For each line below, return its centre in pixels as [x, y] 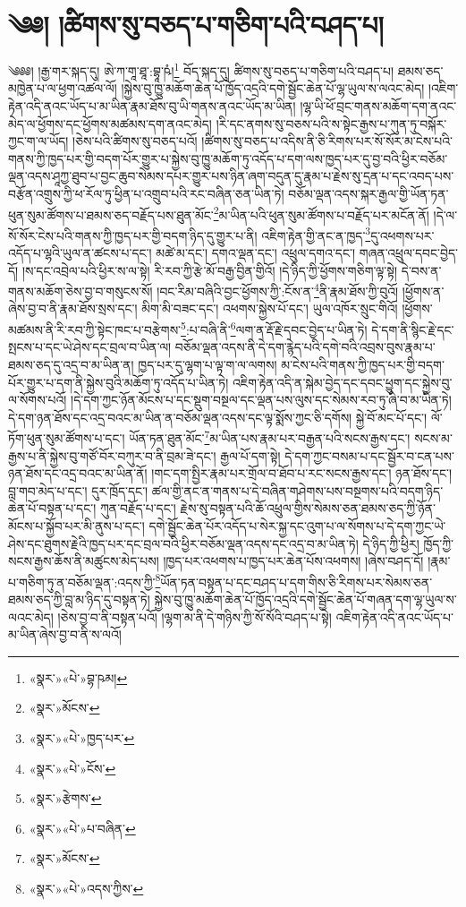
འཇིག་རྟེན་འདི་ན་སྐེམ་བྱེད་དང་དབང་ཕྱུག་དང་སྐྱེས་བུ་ [342, 382]
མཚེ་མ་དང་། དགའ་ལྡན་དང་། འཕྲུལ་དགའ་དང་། [256, 253]
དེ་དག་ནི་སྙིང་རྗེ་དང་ [413, 329]
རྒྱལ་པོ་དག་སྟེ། [250, 455]
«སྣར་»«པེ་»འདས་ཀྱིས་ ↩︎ [86, 888]
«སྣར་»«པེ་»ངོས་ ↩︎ [72, 768]
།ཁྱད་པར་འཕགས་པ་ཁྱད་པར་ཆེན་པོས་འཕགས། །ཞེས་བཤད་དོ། [293, 561]
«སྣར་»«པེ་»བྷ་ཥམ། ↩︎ [78, 677]
